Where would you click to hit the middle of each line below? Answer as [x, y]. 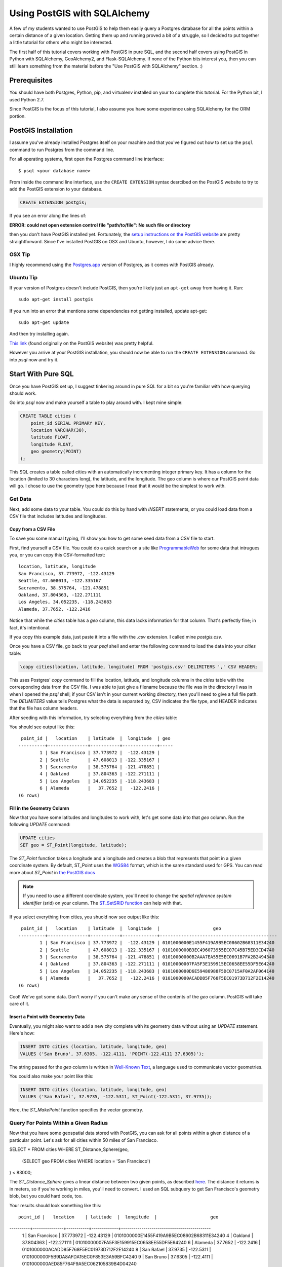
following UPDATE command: [40, 825]
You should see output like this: [42, 727]
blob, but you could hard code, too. [46, 1196]
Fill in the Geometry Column [39, 808]
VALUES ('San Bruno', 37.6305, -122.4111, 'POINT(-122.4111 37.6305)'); [112, 1054]
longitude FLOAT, [52, 444]
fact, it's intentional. [30, 627]
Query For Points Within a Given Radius [59, 1123]
